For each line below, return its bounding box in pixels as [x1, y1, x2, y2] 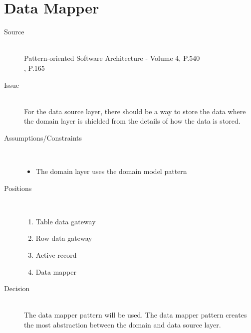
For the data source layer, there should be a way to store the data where [24, 106, 246, 116]
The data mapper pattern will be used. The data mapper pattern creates [24, 310, 247, 320]
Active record [35, 250, 77, 260]
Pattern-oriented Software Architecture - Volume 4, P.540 [24, 53, 200, 63]
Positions [4, 182, 32, 193]
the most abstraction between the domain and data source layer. [24, 320, 221, 330]
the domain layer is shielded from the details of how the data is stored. [24, 116, 241, 126]
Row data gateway [35, 233, 92, 243]
